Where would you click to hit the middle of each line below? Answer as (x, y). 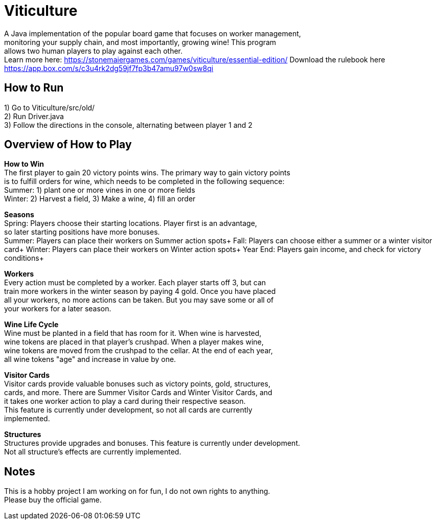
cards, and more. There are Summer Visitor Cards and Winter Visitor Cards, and (138, 393)
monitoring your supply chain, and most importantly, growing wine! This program (140, 42)
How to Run (34, 88)
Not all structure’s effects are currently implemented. (93, 452)
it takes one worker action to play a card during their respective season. (125, 401)
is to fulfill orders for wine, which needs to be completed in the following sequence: (144, 181)
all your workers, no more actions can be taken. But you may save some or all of (139, 300)
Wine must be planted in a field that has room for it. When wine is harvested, (133, 333)
